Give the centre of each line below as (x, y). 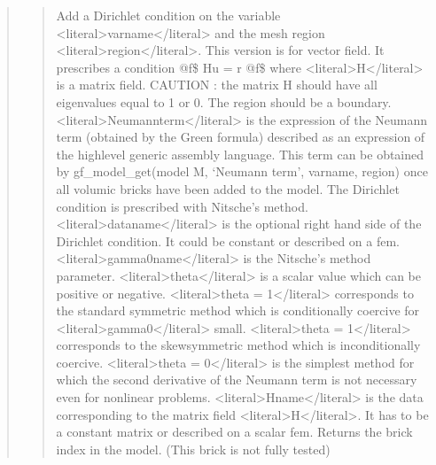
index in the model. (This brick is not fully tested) (193, 449)
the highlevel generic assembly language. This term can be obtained (240, 154)
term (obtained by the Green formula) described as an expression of (241, 137)
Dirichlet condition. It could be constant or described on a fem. (228, 240)
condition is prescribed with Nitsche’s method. (182, 206)
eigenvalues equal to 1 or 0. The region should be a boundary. (224, 101)
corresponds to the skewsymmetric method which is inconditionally (238, 345)
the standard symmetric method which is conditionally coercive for (238, 310)
